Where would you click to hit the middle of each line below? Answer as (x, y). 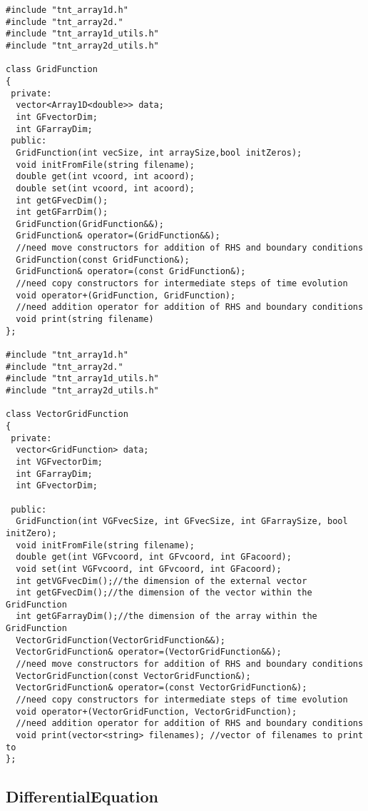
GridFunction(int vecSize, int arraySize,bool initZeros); (159, 152)
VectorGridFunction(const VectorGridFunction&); (133, 676)
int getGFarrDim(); (62, 212)
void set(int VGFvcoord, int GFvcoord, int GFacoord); (149, 569)
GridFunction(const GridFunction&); (103, 260)
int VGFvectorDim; (60, 462)
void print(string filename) (85, 319)
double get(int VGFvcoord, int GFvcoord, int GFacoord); (154, 557)
